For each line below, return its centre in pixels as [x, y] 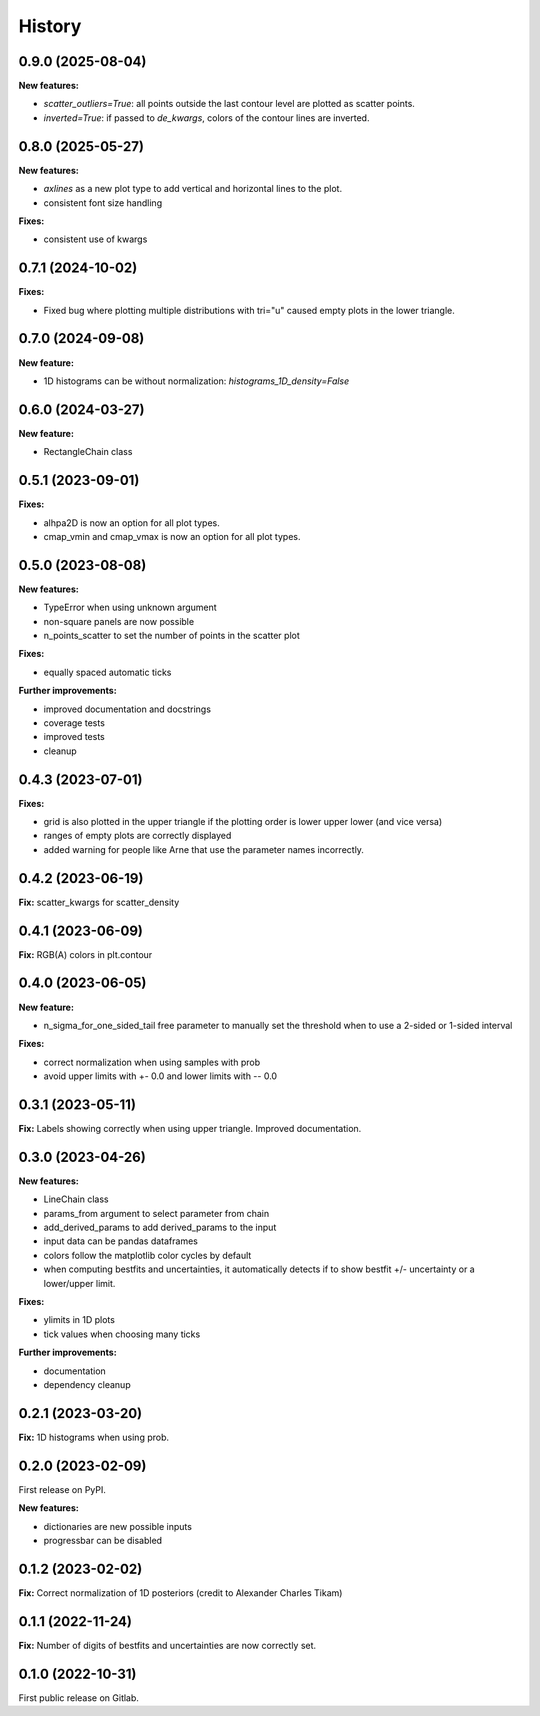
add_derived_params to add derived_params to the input [160, 1227]
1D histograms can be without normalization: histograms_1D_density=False [196, 381]
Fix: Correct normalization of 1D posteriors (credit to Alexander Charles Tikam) [180, 1592]
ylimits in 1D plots [79, 1320]
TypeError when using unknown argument [130, 607]
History [50, 26]
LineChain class [76, 1199]
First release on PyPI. [62, 1489]
